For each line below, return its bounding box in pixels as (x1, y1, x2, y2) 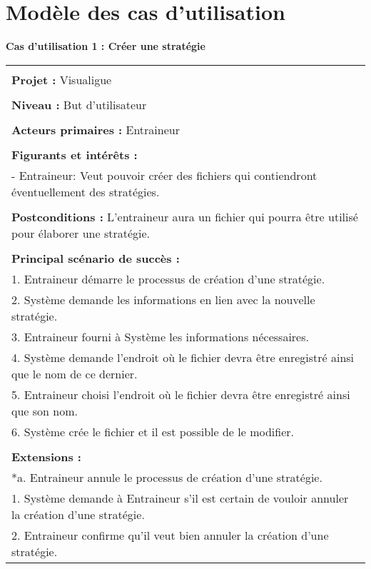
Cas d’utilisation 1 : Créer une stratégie (6, 39, 205, 54)
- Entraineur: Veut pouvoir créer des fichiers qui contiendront (11, 166, 317, 183)
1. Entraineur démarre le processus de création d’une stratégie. (11, 270, 325, 287)
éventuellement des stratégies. (11, 183, 160, 200)
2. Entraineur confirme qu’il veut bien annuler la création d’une (11, 526, 329, 543)
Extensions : (11, 448, 81, 465)
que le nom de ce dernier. (11, 365, 138, 382)
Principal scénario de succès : (11, 249, 180, 266)
